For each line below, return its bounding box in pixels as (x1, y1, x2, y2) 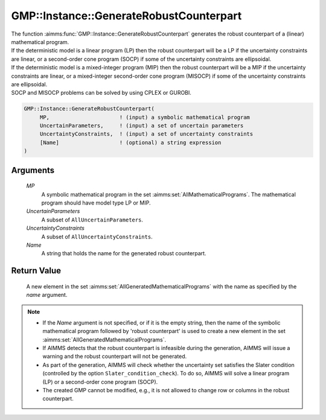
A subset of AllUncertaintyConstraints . (41, 233, 153, 240)
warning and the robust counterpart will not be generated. (42, 353, 187, 360)
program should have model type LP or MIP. (41, 199, 151, 206)
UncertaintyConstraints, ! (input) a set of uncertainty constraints (39, 130, 254, 138)
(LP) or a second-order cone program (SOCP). (42, 378, 158, 386)
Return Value (11, 266, 62, 276)
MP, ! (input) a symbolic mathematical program (39, 113, 251, 121)
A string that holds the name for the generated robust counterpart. (41, 250, 206, 257)
